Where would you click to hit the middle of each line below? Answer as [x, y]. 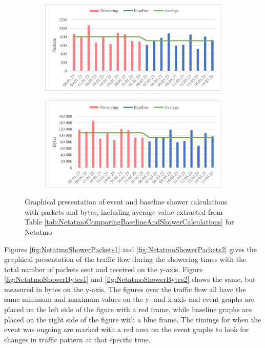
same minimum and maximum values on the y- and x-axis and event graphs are [129, 299]
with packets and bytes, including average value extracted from [124, 211]
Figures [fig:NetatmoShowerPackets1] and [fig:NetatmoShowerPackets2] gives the [130, 249]
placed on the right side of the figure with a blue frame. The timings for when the [133, 319]
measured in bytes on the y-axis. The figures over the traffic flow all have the [125, 289]
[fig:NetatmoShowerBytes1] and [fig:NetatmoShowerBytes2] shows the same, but [130, 279]
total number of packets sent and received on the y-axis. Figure [104, 269]
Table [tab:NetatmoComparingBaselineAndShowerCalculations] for [129, 222]
